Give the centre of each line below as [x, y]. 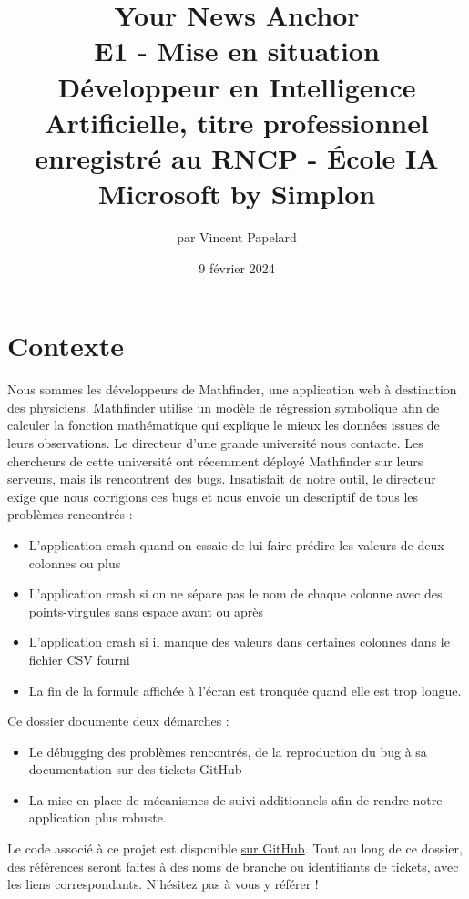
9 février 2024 [237, 267]
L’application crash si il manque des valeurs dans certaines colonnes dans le [239, 642]
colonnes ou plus [75, 562]
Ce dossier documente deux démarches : [118, 721]
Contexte [66, 346]
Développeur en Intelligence [237, 86]
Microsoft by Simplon [237, 194]
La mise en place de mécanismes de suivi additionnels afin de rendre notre [235, 799]
